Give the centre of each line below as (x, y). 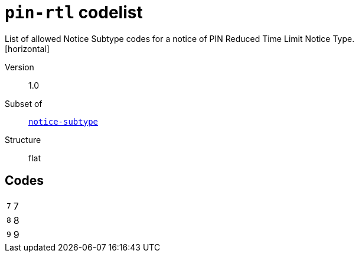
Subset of (24, 103)
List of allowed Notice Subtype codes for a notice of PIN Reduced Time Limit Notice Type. (180, 38)
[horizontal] (27, 48)
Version (19, 67)
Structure (23, 139)
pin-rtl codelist (74, 12)
